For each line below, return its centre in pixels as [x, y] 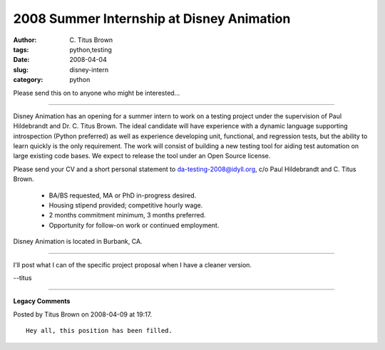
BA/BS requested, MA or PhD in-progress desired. [123, 195]
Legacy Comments [42, 301]
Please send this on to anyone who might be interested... [97, 93]
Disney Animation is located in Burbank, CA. [78, 242]
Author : [25, 40]
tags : [21, 49]
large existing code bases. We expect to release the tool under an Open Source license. [142, 156]
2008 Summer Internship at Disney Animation [152, 19]
